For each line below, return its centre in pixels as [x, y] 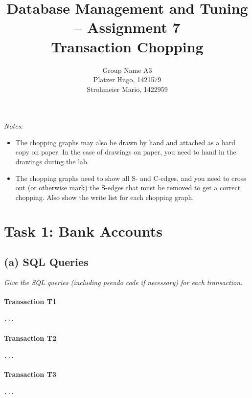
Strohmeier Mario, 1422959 [127, 89]
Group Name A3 [127, 70]
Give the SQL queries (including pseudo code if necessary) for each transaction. [123, 282]
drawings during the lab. [52, 162]
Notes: [13, 126]
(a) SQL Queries [46, 262]
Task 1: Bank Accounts [83, 231]
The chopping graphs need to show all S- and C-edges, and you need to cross [131, 178]
